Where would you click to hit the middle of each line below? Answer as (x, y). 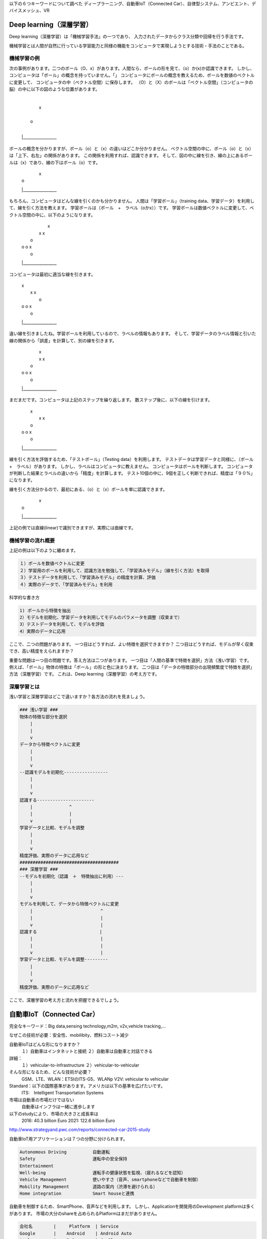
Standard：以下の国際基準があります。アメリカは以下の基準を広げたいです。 (87, 1086)
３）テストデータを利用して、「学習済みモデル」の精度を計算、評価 (88, 578)
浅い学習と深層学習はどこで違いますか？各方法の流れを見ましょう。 (78, 697)
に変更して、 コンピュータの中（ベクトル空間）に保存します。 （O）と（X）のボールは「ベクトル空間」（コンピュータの (131, 82)
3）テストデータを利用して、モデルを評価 (62, 624)
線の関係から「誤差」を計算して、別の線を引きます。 (63, 340)
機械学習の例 (24, 58)
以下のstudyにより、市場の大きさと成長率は (54, 1114)
